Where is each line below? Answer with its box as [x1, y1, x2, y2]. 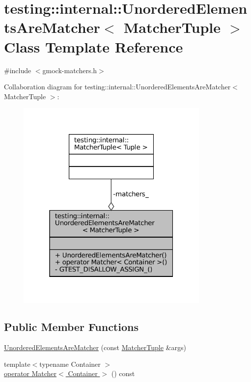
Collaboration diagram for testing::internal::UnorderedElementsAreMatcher [4, 82, 231, 92]
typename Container [39, 358, 101, 369]
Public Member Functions [4, 319, 139, 334]
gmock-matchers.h [42, 65, 97, 75]
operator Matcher [4, 368, 57, 379]
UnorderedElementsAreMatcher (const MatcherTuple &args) [4, 342, 186, 353]
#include [4, 65, 31, 75]
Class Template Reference [4, 36, 183, 56]
